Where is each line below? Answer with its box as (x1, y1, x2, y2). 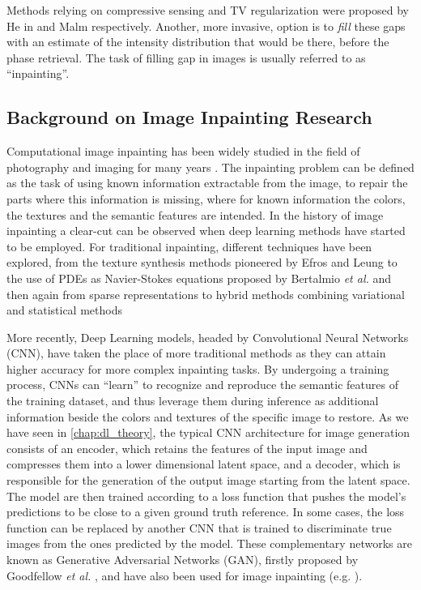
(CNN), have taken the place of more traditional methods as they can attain (6, 344, 386, 361)
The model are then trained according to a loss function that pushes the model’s (6, 487, 406, 504)
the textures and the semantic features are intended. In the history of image (6, 206, 384, 223)
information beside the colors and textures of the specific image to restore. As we (6, 408, 409, 425)
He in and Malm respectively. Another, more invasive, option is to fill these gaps (6, 17, 406, 34)
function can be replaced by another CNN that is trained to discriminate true (6, 519, 392, 536)
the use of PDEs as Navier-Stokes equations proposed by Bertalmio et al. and (6, 269, 392, 286)
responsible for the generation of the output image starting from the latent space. (6, 472, 410, 489)
